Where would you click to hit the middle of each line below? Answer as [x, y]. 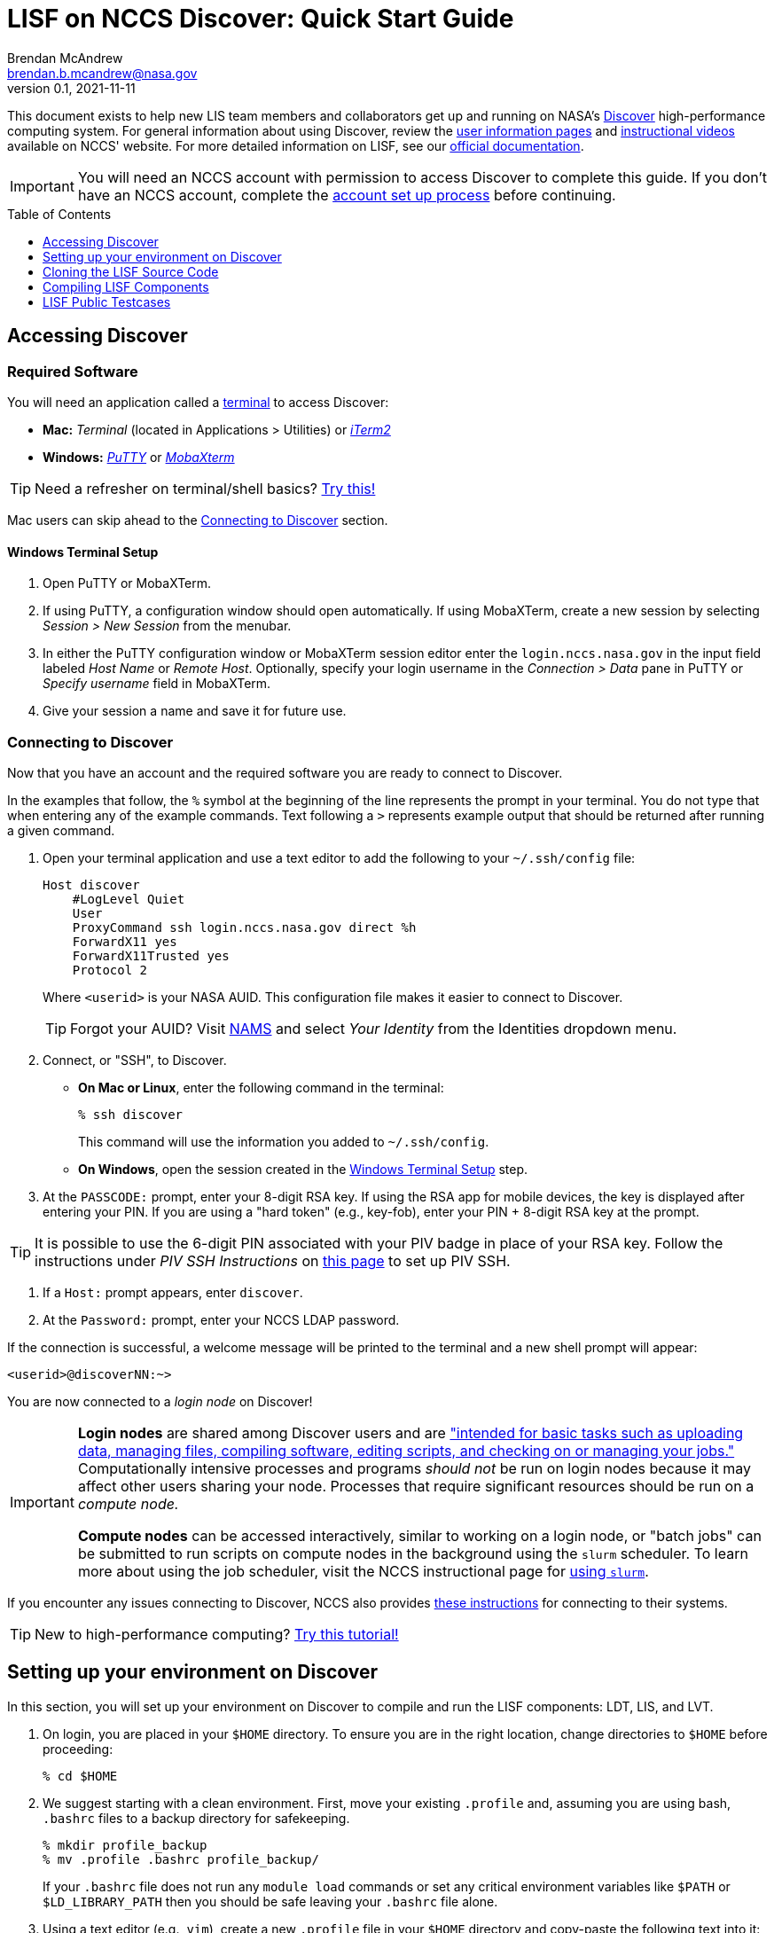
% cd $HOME [80, 1776]
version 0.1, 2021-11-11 [71, 88]
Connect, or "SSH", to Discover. [135, 1060]
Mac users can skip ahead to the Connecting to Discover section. [198, 520]
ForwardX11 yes [125, 941]
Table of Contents [59, 214]
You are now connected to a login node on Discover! [160, 1401]
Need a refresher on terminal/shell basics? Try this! [205, 488]
